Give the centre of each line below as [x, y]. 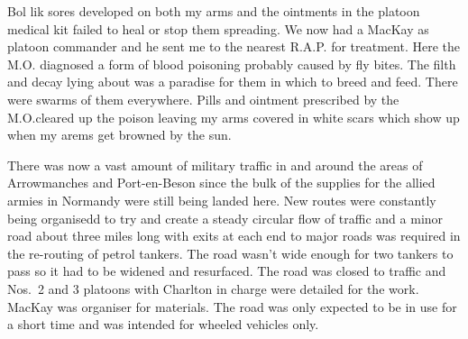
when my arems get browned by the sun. [119, 135]
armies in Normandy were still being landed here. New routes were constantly [222, 200]
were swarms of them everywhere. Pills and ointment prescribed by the [203, 99]
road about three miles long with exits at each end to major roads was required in [234, 236]
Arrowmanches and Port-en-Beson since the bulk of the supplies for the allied [221, 183]
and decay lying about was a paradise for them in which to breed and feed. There [233, 82]
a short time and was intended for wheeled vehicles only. [163, 324]
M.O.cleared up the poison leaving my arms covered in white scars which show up [234, 117]
